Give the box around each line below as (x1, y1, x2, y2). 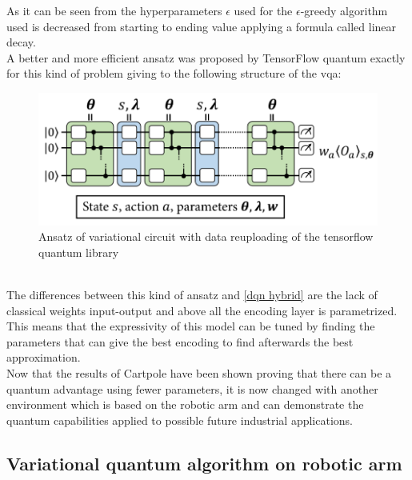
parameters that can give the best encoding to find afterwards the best (6, 333, 354, 350)
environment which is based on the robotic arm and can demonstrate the (6, 396, 364, 413)
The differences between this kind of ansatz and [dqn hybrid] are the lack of (6, 286, 378, 303)
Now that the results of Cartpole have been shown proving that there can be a (6, 365, 392, 382)
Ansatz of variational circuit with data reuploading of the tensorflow (38, 228, 374, 245)
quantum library (38, 243, 119, 260)
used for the (234, 2, 293, 18)
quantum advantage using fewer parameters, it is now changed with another (6, 380, 378, 397)
